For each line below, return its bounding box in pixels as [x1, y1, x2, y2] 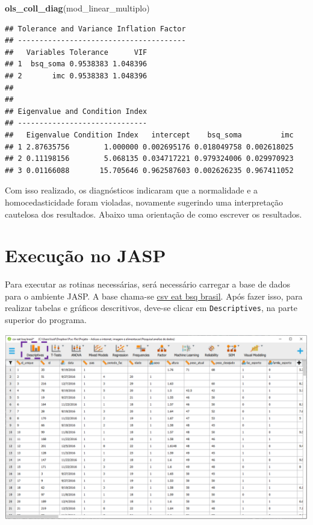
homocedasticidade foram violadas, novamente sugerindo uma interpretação [5, 195, 283, 208]
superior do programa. [5, 313, 87, 326]
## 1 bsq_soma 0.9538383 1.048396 [5, 60, 147, 69]
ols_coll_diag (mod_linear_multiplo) [5, 2, 150, 14]
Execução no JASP [5, 243, 166, 268]
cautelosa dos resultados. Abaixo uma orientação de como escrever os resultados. [5, 207, 302, 220]
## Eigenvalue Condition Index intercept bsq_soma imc [5, 130, 294, 139]
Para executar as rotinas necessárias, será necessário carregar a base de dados [5, 278, 291, 291]
